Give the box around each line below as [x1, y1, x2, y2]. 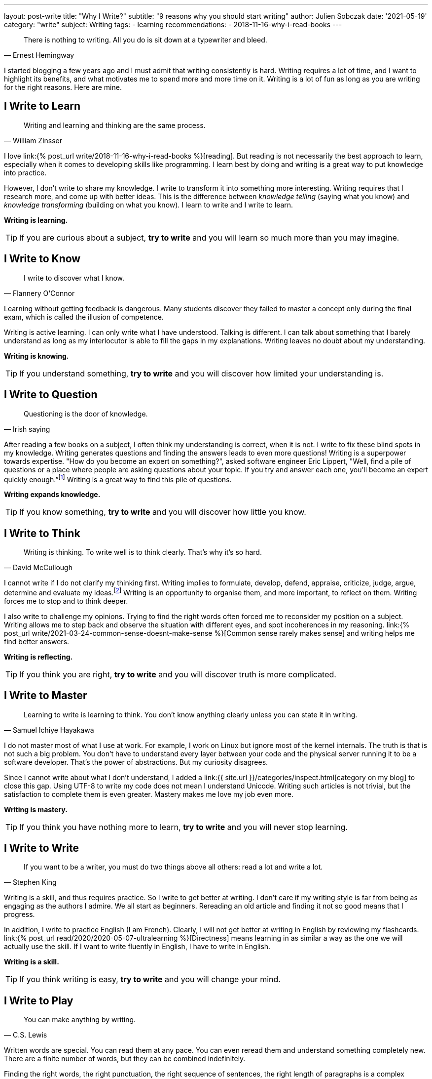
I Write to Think [4, 527, 80, 539]
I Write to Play [4, 994, 73, 1007]
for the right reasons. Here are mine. [4, 83, 122, 91]
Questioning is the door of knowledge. [24, 409, 148, 418]
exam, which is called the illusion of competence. [4, 312, 164, 321]
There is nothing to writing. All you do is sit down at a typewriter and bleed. [24, 36, 267, 44]
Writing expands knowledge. [4, 490, 101, 499]
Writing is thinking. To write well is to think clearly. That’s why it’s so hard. [24, 548, 262, 557]
